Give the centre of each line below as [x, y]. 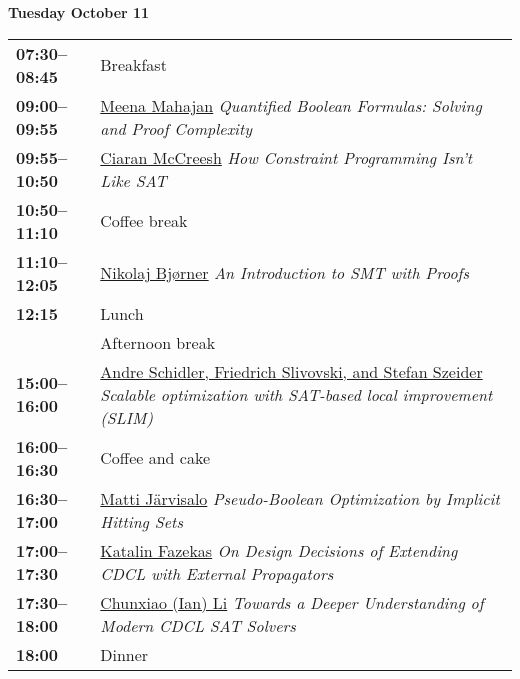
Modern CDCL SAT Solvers [198, 625]
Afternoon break [158, 342]
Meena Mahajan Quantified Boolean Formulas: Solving [291, 105]
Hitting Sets [141, 521]
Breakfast [133, 65]
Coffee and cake [155, 458]
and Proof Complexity [176, 128]
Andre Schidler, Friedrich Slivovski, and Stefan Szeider [291, 371]
